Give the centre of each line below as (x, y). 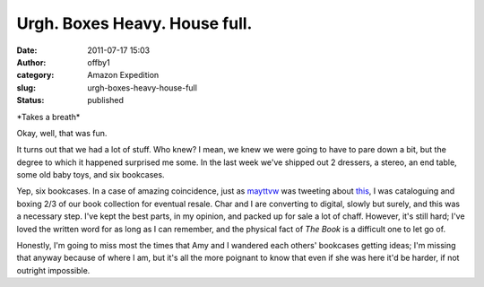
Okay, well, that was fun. (62, 133)
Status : (30, 100)
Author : (31, 62)
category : (35, 75)
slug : (26, 87)
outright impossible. (53, 270)
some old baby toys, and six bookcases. (91, 175)
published (106, 100)
